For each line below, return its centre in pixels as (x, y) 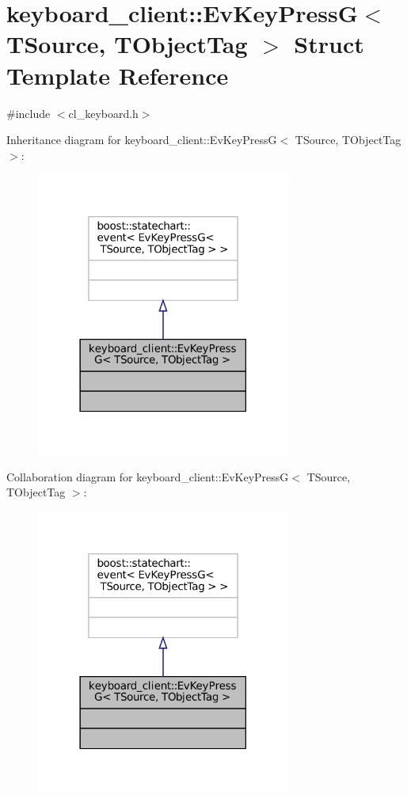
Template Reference (118, 75)
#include (29, 113)
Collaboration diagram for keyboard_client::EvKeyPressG (148, 476)
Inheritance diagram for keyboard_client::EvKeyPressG (142, 140)
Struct (329, 44)
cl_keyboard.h (103, 113)
